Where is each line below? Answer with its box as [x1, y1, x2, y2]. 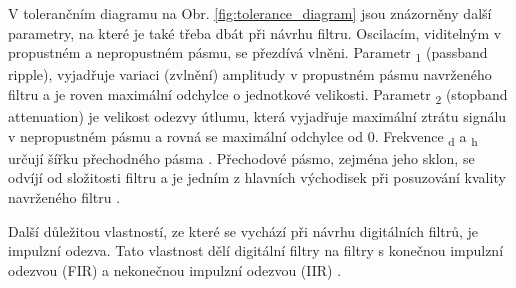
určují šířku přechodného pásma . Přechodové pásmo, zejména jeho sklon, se [8, 147, 475, 168]
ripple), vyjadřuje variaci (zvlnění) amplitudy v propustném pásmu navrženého [8, 64, 492, 85]
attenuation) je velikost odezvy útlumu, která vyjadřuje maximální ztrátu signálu [8, 106, 507, 127]
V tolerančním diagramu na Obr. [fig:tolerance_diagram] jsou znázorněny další [8, 3, 492, 23]
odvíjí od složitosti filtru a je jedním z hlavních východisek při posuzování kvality [8, 167, 506, 188]
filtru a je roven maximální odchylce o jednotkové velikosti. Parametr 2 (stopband [8, 83, 508, 107]
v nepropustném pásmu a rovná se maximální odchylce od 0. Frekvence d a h [8, 125, 478, 149]
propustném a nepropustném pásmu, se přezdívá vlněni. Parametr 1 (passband [8, 42, 488, 65]
